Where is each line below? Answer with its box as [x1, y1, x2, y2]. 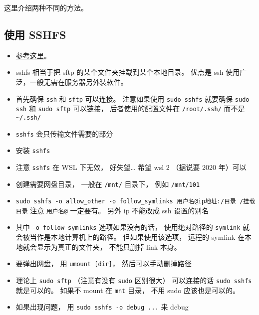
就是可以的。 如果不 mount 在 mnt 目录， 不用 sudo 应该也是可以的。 [15, 285, 240, 295]
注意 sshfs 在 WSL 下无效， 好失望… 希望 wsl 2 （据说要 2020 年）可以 [15, 161, 247, 172]
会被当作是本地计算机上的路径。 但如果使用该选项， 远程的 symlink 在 [15, 232, 245, 242]
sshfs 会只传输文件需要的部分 [15, 128, 113, 139]
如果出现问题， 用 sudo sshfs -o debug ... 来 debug [15, 302, 189, 312]
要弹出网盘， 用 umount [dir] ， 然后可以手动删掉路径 [15, 258, 192, 269]
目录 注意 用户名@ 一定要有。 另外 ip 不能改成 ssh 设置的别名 [15, 205, 209, 215]
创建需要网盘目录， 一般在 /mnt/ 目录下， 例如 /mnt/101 [15, 178, 200, 189]
